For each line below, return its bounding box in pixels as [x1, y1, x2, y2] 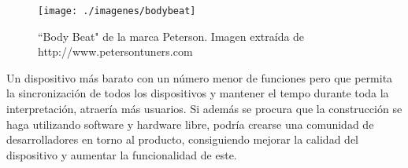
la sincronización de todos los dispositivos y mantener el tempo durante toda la [6, 85, 389, 101]
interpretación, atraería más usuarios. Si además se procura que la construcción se [6, 100, 402, 117]
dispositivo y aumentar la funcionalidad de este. [6, 146, 237, 163]
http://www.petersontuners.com [38, 43, 193, 60]
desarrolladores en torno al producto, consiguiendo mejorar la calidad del [6, 131, 358, 148]
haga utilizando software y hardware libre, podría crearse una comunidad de [6, 115, 374, 132]
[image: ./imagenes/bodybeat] [38, 5, 196, 16]
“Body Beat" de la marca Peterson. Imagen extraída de [38, 27, 305, 44]
